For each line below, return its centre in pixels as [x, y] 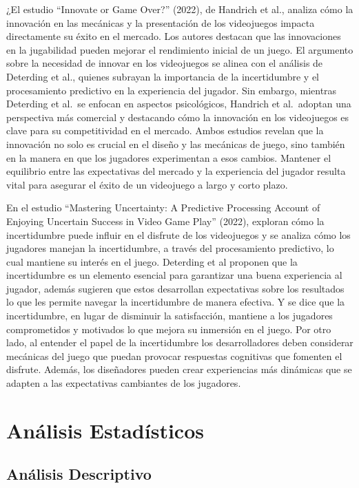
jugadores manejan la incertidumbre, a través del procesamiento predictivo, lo [170, 248]
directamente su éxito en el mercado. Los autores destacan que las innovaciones [174, 36]
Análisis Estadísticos [105, 430]
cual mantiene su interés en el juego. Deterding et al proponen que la [152, 261]
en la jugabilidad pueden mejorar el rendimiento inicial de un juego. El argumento [180, 49]
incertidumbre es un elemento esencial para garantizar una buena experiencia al [174, 275]
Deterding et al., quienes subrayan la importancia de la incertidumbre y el [163, 76]
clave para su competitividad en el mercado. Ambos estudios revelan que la [165, 130]
